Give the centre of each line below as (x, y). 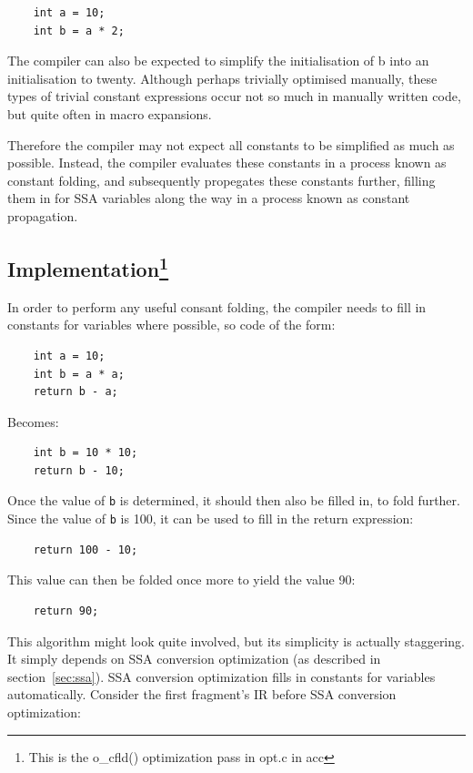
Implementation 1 (88, 266)
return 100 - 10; (86, 549)
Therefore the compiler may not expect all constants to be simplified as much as (231, 144)
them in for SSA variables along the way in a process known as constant (209, 198)
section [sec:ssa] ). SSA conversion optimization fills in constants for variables (221, 676)
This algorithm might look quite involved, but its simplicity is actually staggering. (236, 641)
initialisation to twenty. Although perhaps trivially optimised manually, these (222, 78)
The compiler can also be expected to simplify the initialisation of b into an (218, 61)
